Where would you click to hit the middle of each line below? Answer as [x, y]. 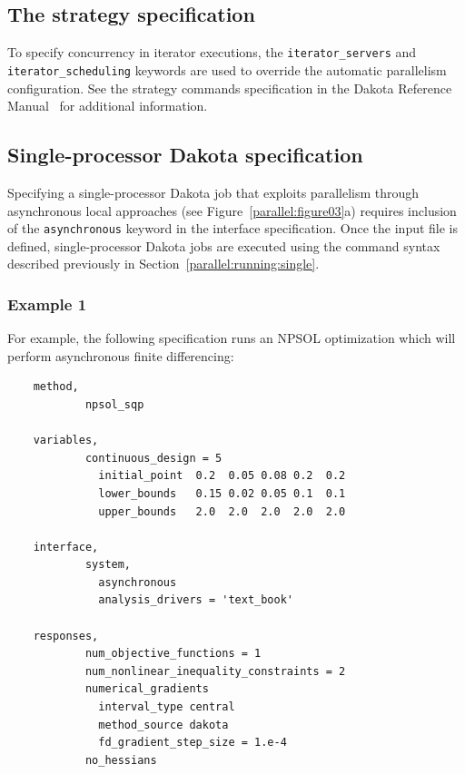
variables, [66, 441]
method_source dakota [163, 725]
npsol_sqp [114, 404]
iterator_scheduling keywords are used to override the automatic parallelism [227, 69]
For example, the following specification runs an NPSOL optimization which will [232, 338]
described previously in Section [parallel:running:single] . [163, 264]
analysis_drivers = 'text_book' [196, 600]
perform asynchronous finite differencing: [121, 355]
